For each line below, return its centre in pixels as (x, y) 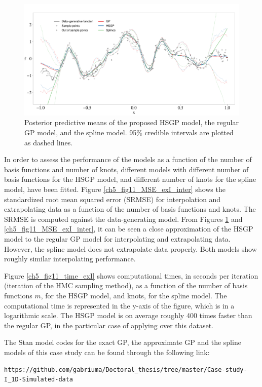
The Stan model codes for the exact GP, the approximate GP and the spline (123, 342)
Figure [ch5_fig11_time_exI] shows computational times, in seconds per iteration (131, 275)
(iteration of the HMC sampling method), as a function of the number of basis (126, 285)
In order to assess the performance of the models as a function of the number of (128, 159)
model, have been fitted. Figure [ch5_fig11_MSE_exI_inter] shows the (115, 189)
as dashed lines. (49, 142)
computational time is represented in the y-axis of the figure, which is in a (119, 305)
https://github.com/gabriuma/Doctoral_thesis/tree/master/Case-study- (126, 370)
